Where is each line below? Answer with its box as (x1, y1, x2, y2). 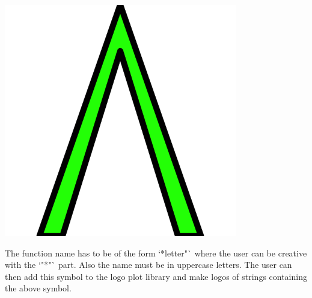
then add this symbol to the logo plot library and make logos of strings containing (5, 270, 307, 282)
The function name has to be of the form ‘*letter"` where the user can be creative (5, 246, 307, 259)
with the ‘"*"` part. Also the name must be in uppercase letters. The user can (5, 258, 292, 271)
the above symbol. (5, 282, 72, 294)
